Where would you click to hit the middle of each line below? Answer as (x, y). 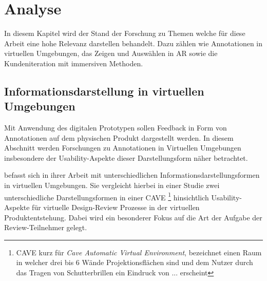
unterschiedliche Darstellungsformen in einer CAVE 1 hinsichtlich (107, 196)
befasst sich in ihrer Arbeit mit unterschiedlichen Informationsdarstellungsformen (132, 175)
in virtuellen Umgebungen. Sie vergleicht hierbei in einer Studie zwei (112, 185)
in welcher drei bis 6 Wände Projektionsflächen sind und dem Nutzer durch (135, 262)
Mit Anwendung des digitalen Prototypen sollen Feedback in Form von (116, 128)
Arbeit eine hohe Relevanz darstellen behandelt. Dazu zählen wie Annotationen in (133, 43)
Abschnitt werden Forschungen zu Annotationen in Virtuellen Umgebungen (123, 148)
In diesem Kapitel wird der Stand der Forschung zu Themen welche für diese (125, 33)
